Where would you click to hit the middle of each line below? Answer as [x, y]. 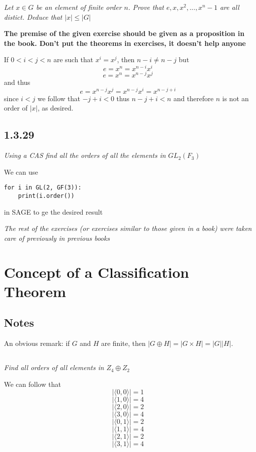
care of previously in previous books [57, 238]
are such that [73, 59]
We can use [21, 171]
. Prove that [146, 7]
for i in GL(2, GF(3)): [43, 188]
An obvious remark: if [37, 343]
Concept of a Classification [96, 272]
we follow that [59, 98]
